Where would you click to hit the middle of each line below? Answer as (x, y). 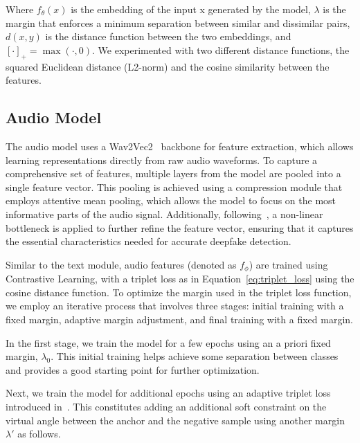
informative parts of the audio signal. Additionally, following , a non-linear (164, 214)
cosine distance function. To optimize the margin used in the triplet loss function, (179, 292)
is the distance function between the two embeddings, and (168, 36)
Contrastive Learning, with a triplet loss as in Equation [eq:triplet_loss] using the (180, 279)
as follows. (39, 434)
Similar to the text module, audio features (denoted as (121, 264)
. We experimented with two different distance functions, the (221, 49)
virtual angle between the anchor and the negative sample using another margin (175, 420)
